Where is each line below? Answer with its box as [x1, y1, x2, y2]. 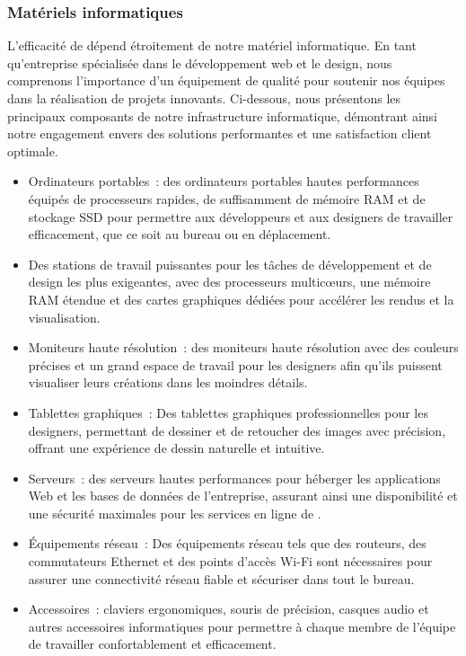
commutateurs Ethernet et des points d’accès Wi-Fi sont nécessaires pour [28, 552, 433, 571]
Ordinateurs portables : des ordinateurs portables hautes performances [28, 172, 419, 191]
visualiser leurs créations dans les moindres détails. [28, 373, 308, 392]
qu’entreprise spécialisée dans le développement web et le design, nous [7, 53, 392, 72]
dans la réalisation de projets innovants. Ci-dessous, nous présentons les [7, 89, 401, 107]
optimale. [7, 141, 58, 160]
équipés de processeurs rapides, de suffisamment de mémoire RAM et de [28, 189, 426, 208]
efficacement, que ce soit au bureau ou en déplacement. [28, 225, 331, 244]
